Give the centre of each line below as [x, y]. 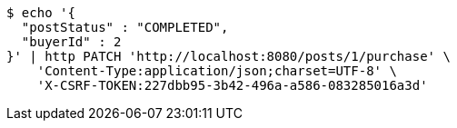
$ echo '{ [41, 13]
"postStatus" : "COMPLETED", [125, 27]
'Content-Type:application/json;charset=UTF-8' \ [217, 71]
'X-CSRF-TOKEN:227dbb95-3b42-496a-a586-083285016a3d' [232, 85]
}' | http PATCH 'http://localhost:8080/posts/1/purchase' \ [228, 56]
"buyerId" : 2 [71, 42]
